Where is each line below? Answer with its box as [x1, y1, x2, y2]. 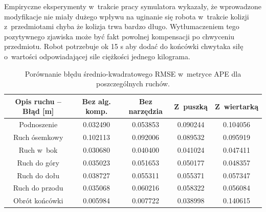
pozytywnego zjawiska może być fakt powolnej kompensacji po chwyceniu [4, 31, 235, 41]
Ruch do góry [17, 157, 59, 168]
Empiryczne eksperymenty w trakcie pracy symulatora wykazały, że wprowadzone [4, 1, 262, 11]
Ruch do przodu [13, 182, 63, 193]
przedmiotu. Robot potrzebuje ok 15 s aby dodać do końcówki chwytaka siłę [4, 41, 243, 52]
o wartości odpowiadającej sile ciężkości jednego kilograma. [4, 51, 190, 61]
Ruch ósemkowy [13, 132, 63, 143]
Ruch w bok [18, 144, 58, 155]
